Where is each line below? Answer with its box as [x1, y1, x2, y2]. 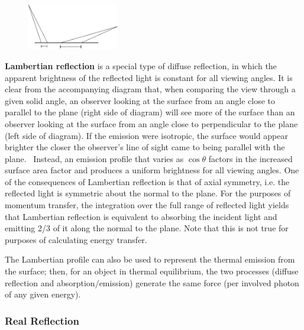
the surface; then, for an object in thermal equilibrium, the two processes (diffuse [5, 265, 299, 277]
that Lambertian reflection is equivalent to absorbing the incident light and [5, 210, 277, 222]
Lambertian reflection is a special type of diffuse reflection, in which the [5, 59, 277, 72]
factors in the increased [208, 152, 293, 164]
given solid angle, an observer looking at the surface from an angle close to [5, 94, 276, 106]
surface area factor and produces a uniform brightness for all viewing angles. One [5, 164, 299, 176]
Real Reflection [5, 313, 79, 328]
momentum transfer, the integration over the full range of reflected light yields [5, 199, 289, 211]
